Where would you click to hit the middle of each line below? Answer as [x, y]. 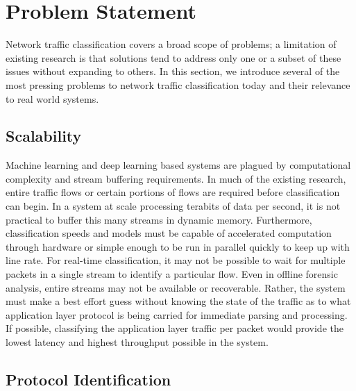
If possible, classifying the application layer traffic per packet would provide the [175, 328]
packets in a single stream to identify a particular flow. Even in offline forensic [172, 274]
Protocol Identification [88, 379]
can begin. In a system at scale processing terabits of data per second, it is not [173, 206]
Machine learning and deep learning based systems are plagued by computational [178, 165]
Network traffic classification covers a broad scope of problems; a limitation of [171, 44]
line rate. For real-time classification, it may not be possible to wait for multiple [176, 260]
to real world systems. [52, 98]
